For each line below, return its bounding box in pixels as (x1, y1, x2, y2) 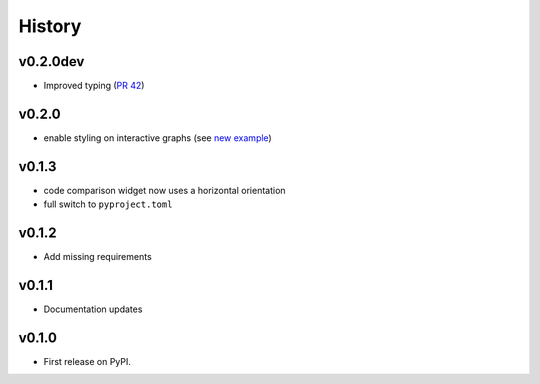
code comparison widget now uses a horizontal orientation (43, 184, 286, 196)
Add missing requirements (43, 251, 152, 263)
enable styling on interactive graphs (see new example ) (43, 131, 272, 144)
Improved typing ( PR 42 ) (43, 80, 145, 92)
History (18, 15, 82, 37)
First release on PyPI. (43, 355, 132, 367)
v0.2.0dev (18, 53, 85, 70)
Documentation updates (43, 303, 143, 315)
